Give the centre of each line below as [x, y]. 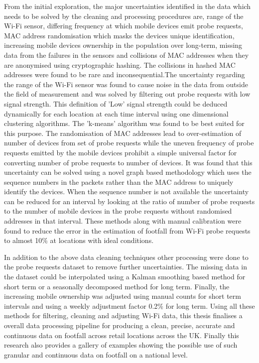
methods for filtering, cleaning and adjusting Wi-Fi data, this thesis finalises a [123, 315]
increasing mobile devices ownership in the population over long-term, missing [123, 45]
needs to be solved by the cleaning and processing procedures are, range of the [124, 16]
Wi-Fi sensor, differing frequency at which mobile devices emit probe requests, [124, 26]
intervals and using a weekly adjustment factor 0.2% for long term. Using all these [129, 305]
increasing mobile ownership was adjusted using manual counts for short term [123, 296]
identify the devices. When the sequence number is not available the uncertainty [127, 191]
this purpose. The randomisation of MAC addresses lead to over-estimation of [123, 133]
